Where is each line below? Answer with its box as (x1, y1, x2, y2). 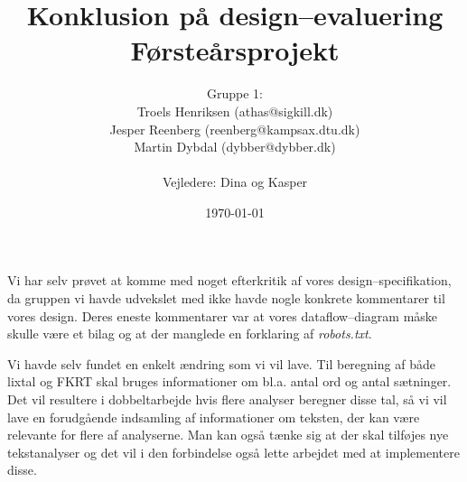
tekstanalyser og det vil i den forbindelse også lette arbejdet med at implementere (7, 442, 460, 461)
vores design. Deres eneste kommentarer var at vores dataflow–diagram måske (7, 306, 438, 325)
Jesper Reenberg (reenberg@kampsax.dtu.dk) (109, 119, 360, 138)
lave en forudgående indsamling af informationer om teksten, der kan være (7, 407, 420, 426)
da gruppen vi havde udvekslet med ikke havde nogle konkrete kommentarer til (7, 289, 445, 308)
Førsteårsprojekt (130, 32, 340, 69)
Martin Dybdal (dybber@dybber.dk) (134, 137, 336, 156)
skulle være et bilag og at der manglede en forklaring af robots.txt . (7, 324, 372, 343)
